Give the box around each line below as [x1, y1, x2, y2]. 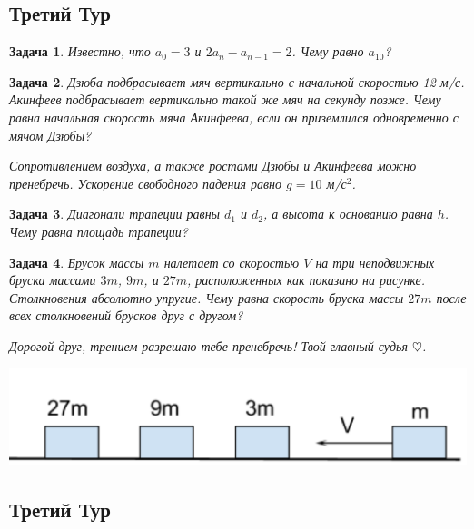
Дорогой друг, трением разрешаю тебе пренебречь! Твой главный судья [9, 336, 409, 355]
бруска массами [9, 270, 96, 289]
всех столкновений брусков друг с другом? [9, 306, 243, 325]
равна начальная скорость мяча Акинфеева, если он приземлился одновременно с [9, 107, 459, 126]
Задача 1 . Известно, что [9, 42, 151, 61]
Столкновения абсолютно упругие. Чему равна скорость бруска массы [9, 288, 404, 307]
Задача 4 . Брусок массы [9, 252, 144, 271]
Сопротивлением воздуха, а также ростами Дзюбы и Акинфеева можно [9, 156, 417, 175]
